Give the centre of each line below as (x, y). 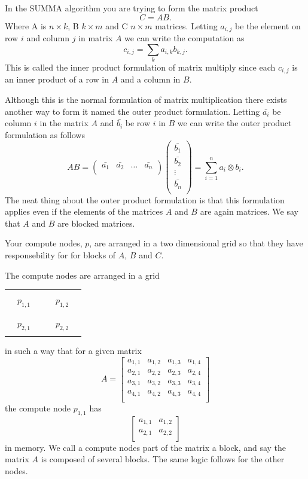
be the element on (268, 25)
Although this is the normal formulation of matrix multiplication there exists (146, 100)
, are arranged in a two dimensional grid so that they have (196, 243)
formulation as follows (45, 134)
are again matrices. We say (249, 211)
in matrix (96, 38)
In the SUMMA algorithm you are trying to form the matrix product (132, 8)
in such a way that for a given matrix (73, 351)
